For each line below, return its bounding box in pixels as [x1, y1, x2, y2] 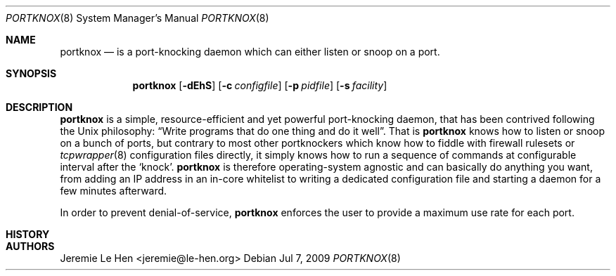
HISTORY [6, 228, 50, 240]
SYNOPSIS [6, 67, 57, 79]
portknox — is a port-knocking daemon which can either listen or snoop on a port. [60, 46, 440, 58]
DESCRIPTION [6, 101, 73, 113]
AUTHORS [6, 240, 55, 252]
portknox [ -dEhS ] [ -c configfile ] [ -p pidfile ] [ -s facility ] [132, 79, 387, 91]
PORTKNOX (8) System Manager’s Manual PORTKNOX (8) [6, 12, 269, 24]
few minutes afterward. [60, 185, 167, 197]
